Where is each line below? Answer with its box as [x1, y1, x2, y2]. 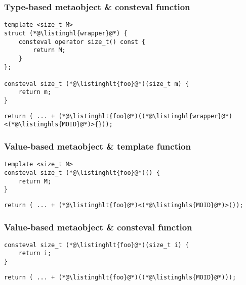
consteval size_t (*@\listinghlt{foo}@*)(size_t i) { [4, 241, 189, 249]
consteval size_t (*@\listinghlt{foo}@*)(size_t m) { [4, 80, 189, 87]
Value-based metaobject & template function [4, 140, 191, 153]
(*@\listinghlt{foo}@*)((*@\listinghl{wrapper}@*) [58, 112, 233, 120]
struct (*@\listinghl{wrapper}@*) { [4, 29, 128, 37]
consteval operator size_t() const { [18, 38, 146, 45]
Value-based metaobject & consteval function [4, 220, 192, 233]
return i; [18, 250, 52, 257]
